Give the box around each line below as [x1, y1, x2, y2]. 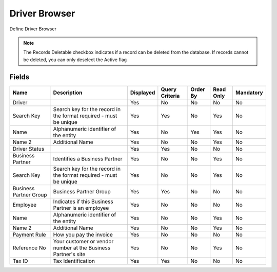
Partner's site [53, 250, 86, 258]
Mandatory [235, 89, 264, 96]
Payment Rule [12, 231, 46, 238]
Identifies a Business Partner [53, 155, 123, 162]
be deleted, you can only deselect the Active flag [23, 57, 127, 63]
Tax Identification [53, 257, 95, 264]
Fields [9, 72, 30, 81]
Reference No [12, 244, 46, 251]
